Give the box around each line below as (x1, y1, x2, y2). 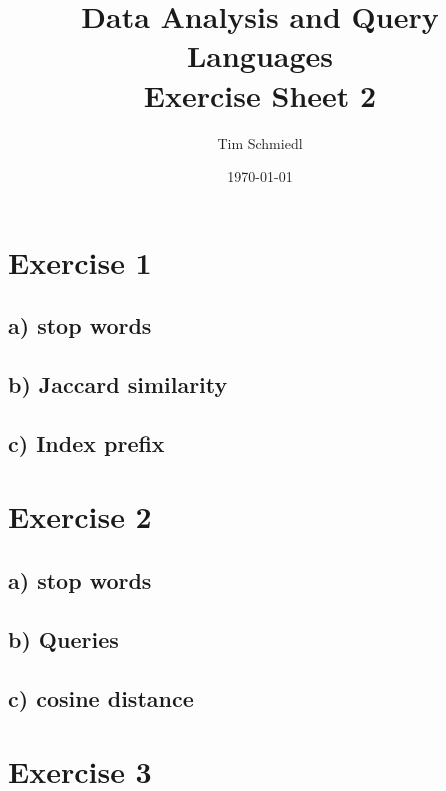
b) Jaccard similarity (8, 369, 228, 400)
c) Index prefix (8, 427, 165, 458)
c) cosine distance (8, 682, 194, 713)
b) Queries (8, 623, 119, 654)
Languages (186, 35, 334, 76)
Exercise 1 (8, 241, 152, 282)
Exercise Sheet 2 (143, 74, 377, 115)
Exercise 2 (8, 496, 152, 537)
